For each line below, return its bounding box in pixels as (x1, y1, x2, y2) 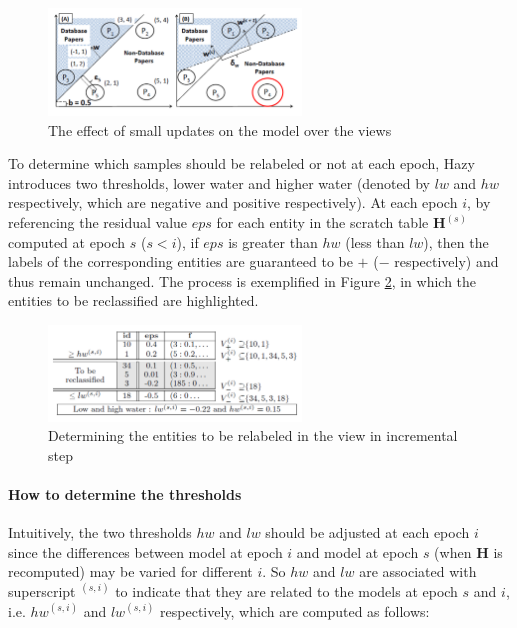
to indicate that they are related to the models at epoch (115, 580, 458, 601)
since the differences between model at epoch (8, 541, 283, 562)
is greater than (228, 231, 318, 252)
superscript (8, 580, 76, 601)
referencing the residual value (8, 212, 188, 233)
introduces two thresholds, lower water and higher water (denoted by (8, 172, 431, 193)
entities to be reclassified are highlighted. (8, 290, 259, 311)
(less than (345, 231, 405, 252)
